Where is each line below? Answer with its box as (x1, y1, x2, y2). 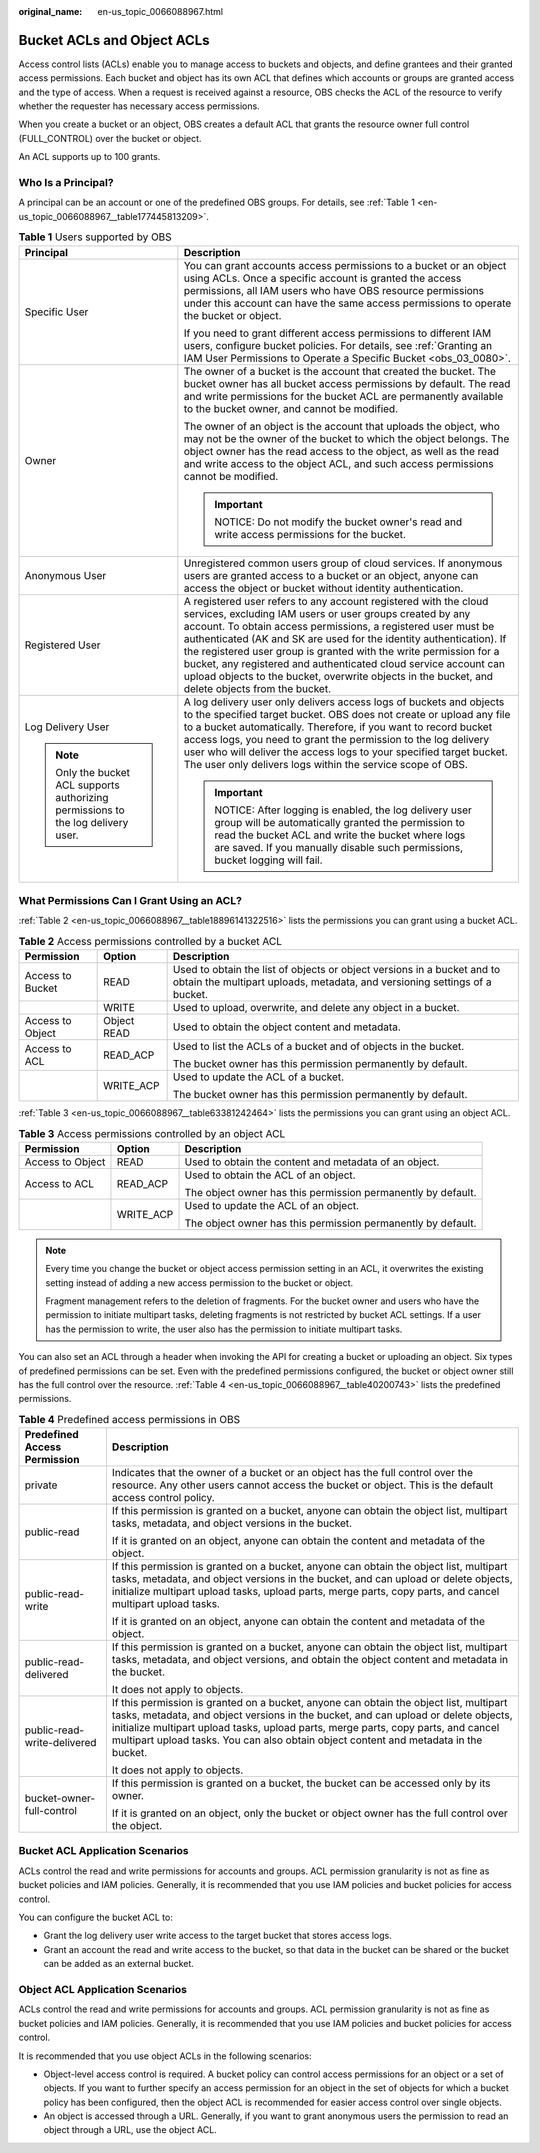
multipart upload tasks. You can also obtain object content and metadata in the (111, 1733, 483, 1747)
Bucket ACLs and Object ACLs (18, 31, 210, 49)
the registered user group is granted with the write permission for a (183, 644, 500, 658)
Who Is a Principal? (18, 176, 114, 190)
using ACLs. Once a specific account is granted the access (183, 271, 462, 285)
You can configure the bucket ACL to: (18, 1911, 174, 1924)
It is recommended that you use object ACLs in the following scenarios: (18, 2050, 312, 2062)
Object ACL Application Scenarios (18, 1982, 187, 1996)
